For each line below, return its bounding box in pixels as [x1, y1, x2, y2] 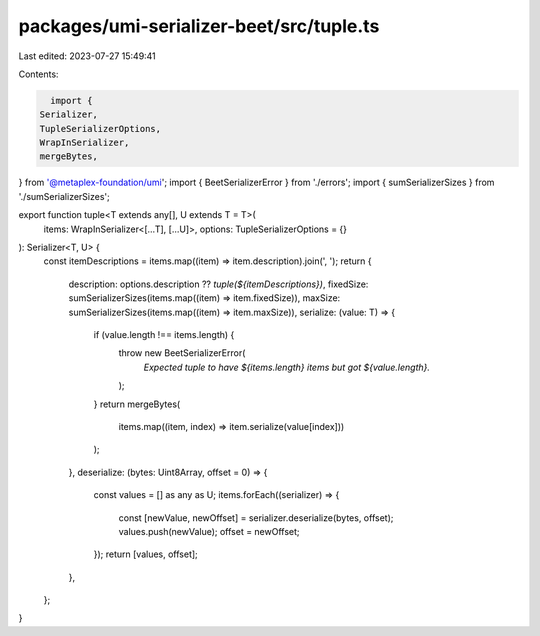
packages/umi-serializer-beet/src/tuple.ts [18, 15, 380, 37]
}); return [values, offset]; [93, 548, 199, 560]
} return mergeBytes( [93, 398, 181, 410]
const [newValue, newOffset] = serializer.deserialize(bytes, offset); [118, 511, 394, 524]
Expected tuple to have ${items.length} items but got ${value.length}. [143, 361, 430, 373]
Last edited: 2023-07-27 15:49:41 [18, 50, 157, 62]
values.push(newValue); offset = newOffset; [118, 525, 300, 537]
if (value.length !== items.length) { [93, 328, 235, 340]
